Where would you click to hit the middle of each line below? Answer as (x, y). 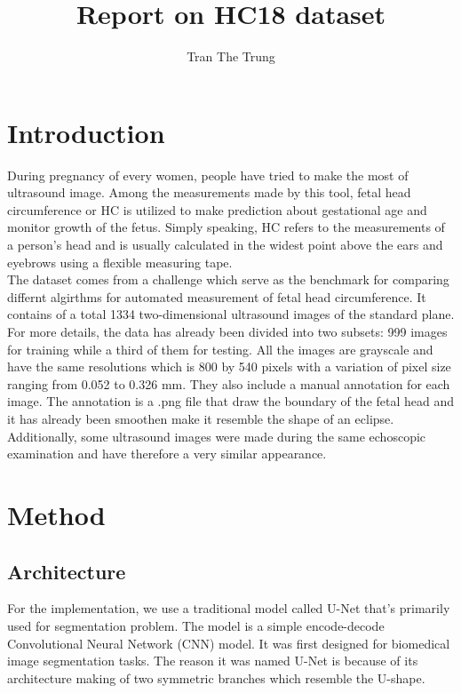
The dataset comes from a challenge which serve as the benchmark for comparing (228, 279)
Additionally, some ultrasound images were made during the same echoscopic (217, 436)
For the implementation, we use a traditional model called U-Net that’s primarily (229, 608)
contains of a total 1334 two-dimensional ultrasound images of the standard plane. (231, 314)
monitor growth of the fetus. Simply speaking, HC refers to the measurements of (226, 227)
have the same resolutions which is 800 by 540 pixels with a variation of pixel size (229, 366)
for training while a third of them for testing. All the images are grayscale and (220, 349)
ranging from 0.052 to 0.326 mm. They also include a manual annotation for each (229, 383)
